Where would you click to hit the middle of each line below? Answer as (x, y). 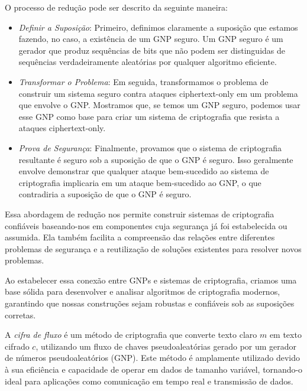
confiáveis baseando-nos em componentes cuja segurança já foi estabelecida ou (146, 225)
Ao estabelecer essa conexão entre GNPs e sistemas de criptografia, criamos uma (151, 280)
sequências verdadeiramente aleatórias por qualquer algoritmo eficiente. (148, 62)
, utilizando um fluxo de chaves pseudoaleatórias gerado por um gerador (166, 346)
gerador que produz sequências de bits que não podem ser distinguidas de (152, 50)
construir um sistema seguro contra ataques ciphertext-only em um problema (158, 93)
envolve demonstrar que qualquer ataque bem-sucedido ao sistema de (144, 171)
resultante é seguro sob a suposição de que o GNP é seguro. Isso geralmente (156, 159)
